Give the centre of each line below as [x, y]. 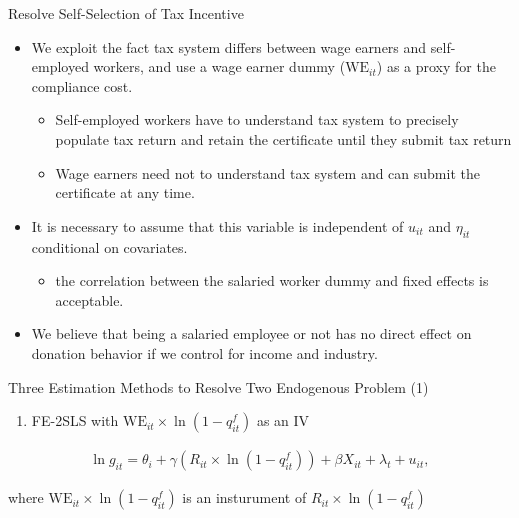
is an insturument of [244, 497]
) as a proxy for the [436, 66]
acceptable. [89, 299]
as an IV [283, 420]
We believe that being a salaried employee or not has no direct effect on [251, 333]
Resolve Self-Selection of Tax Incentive [126, 13]
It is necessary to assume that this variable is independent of [217, 225]
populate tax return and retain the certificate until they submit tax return [283, 138]
